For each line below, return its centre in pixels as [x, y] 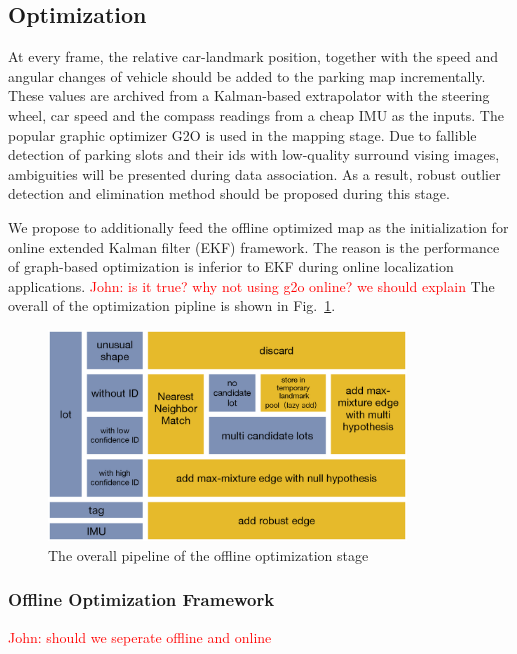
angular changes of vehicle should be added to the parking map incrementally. [247, 75]
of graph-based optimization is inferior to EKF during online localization [231, 266]
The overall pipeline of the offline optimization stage [208, 554]
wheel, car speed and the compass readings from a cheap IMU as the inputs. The [256, 114]
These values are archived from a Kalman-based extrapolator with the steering [249, 95]
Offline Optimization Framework [141, 599]
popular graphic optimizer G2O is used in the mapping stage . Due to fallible [242, 134]
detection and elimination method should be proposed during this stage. [229, 193]
